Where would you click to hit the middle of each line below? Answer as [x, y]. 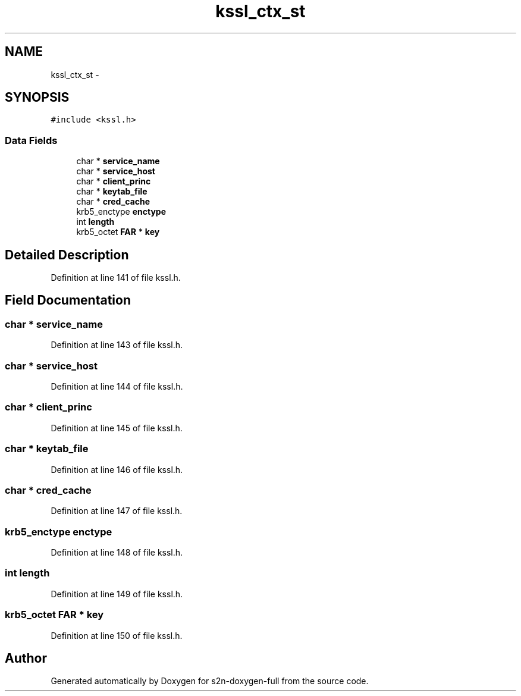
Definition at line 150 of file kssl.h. [117, 635]
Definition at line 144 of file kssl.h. [117, 386]
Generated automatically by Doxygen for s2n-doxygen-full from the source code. [210, 681]
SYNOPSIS [37, 98]
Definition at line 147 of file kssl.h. [117, 511]
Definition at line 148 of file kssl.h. [117, 552]
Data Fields [31, 140]
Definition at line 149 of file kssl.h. [117, 594]
